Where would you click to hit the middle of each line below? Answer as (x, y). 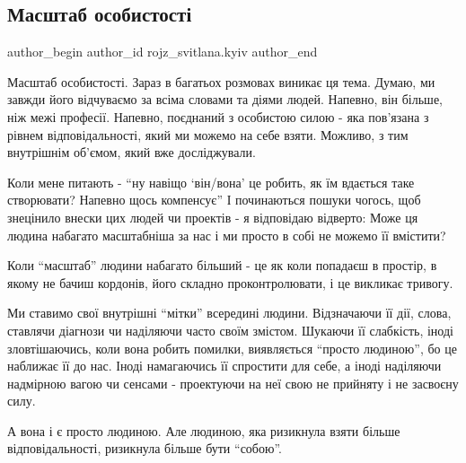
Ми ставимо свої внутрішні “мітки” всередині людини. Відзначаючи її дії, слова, (229, 313)
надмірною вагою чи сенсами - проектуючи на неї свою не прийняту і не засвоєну (233, 383)
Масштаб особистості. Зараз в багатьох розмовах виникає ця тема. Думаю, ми (221, 81)
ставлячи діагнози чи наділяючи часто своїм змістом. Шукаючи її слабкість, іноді (230, 330)
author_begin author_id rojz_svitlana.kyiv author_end (163, 52)
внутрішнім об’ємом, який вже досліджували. (132, 152)
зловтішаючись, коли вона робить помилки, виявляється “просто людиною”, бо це (232, 348)
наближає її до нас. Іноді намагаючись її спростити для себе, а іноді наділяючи (224, 366)
